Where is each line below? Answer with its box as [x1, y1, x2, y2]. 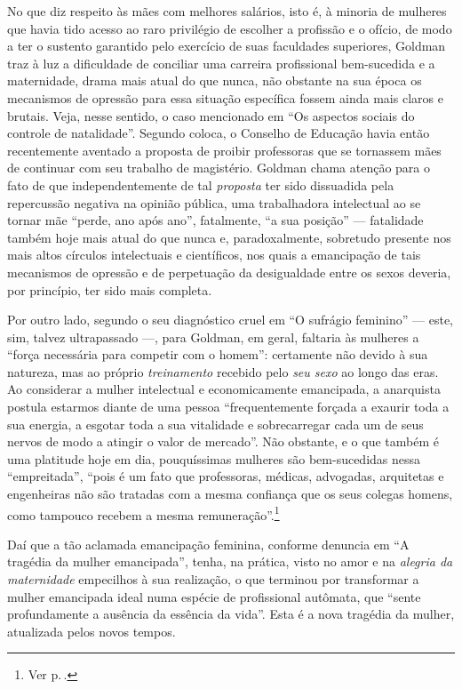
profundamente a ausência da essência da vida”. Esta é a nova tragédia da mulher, [7, 605, 455, 623]
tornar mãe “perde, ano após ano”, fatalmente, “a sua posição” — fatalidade [7, 211, 424, 229]
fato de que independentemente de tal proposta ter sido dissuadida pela [7, 175, 394, 194]
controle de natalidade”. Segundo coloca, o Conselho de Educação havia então [7, 124, 430, 142]
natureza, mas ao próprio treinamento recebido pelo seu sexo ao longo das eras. [7, 362, 439, 381]
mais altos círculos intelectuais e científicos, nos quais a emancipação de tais [7, 245, 421, 264]
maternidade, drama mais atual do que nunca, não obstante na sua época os [7, 71, 422, 90]
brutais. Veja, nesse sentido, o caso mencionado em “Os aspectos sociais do [7, 106, 415, 124]
